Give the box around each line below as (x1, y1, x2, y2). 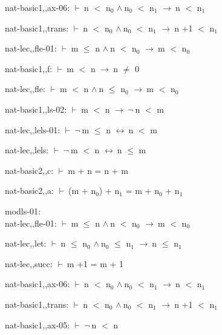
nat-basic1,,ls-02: (5, 102, 67, 115)
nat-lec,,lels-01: (5, 123, 60, 136)
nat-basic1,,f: (5, 62, 53, 75)
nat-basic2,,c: (5, 164, 54, 176)
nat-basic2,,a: (5, 184, 54, 197)
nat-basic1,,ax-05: (5, 318, 70, 331)
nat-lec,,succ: (5, 257, 53, 270)
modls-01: (5, 204, 41, 217)
